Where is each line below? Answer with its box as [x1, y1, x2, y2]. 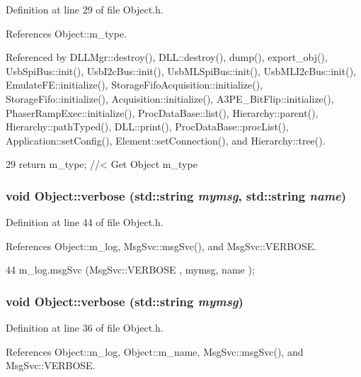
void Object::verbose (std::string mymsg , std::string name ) [6, 186, 347, 204]
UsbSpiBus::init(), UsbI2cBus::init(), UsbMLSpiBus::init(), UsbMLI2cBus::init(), [6, 63, 356, 78]
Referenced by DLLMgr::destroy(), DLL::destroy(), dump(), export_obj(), [6, 50, 328, 64]
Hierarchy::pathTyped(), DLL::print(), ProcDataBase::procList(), [6, 119, 289, 134]
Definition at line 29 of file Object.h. [6, 2, 164, 16]
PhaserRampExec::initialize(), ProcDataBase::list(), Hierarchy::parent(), [6, 105, 319, 120]
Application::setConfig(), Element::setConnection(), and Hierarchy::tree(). [6, 133, 326, 147]
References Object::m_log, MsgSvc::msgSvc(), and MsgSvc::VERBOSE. [6, 238, 317, 253]
